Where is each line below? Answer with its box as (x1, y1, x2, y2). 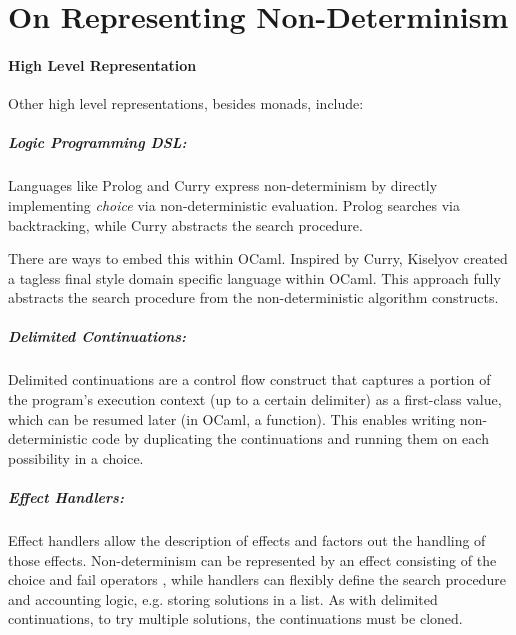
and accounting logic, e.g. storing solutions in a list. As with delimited (8, 588, 438, 609)
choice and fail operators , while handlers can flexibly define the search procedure (8, 569, 506, 590)
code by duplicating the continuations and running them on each (92, 428, 489, 449)
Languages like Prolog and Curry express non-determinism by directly (8, 175, 438, 196)
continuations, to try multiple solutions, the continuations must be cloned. (8, 608, 463, 629)
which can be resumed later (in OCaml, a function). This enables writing (8, 408, 456, 429)
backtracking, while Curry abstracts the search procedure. (8, 214, 363, 235)
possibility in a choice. (8, 447, 144, 468)
